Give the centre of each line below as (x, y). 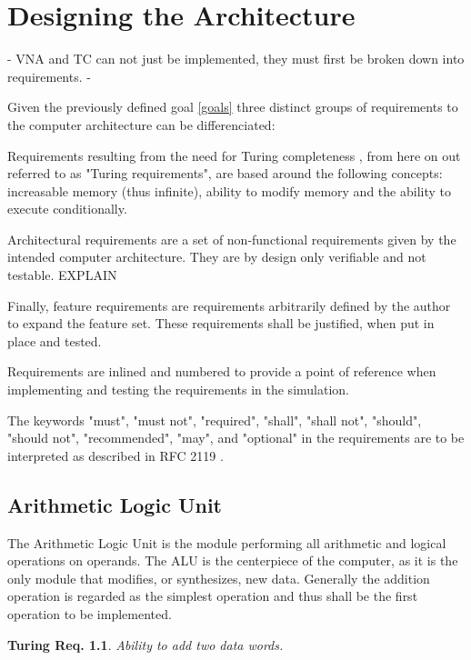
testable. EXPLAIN (62, 275)
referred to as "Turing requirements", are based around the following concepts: (225, 173)
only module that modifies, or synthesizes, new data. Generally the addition (219, 578)
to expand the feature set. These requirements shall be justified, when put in (221, 323)
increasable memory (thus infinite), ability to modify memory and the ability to (229, 190)
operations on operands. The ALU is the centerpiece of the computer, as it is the (233, 560)
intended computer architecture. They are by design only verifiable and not (217, 257)
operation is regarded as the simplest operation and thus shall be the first (213, 596)
